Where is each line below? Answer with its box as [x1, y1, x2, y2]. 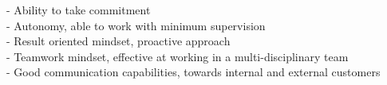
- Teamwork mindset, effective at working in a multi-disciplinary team [6, 48, 349, 64]
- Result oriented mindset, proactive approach [6, 33, 231, 49]
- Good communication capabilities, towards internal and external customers [6, 64, 381, 80]
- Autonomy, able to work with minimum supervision [6, 17, 266, 33]
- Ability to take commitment [6, 2, 151, 17]
